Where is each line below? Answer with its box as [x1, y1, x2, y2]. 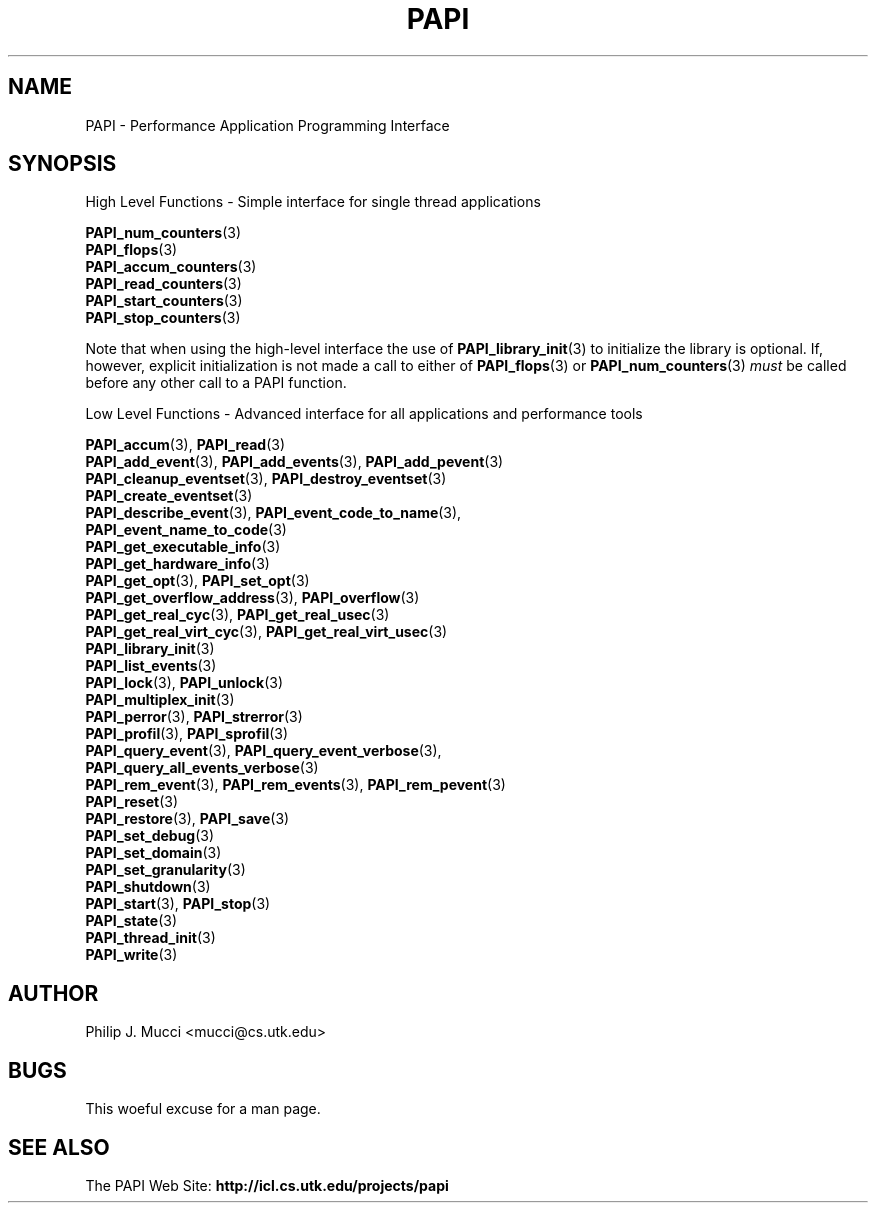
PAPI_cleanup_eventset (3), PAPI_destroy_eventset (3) [85, 470, 447, 488]
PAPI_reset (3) [85, 793, 179, 811]
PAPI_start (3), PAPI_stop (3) [85, 895, 271, 913]
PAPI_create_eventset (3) [85, 487, 253, 505]
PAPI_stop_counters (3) [85, 309, 241, 327]
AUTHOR [8, 980, 99, 1006]
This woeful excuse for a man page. [85, 1100, 321, 1118]
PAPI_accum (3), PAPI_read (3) [85, 436, 286, 454]
